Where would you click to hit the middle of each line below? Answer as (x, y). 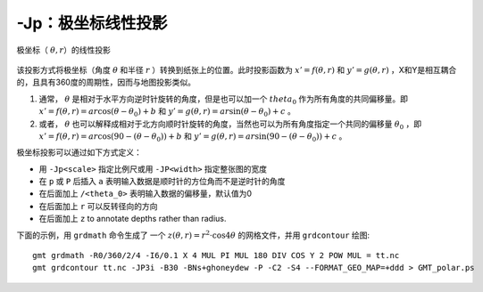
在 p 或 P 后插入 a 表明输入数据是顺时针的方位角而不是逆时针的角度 (162, 182)
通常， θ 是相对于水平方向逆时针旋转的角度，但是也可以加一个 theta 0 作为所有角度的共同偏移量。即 (224, 100)
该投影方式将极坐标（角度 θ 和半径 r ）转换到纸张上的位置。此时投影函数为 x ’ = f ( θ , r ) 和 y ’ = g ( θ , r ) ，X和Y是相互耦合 (237, 69)
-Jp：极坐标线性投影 (92, 23)
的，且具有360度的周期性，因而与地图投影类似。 (106, 82)
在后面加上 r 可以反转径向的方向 (98, 206)
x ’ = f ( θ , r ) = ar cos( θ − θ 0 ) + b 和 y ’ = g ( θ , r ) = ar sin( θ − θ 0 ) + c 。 (167, 112)
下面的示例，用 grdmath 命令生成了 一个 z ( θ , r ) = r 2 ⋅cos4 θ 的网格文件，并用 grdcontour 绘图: (193, 234)
